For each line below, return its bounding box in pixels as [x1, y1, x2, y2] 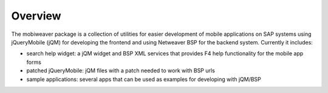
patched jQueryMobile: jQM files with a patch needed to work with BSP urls [26, 67, 215, 74]
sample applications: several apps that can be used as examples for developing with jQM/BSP [26, 75, 261, 83]
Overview [11, 9, 61, 22]
